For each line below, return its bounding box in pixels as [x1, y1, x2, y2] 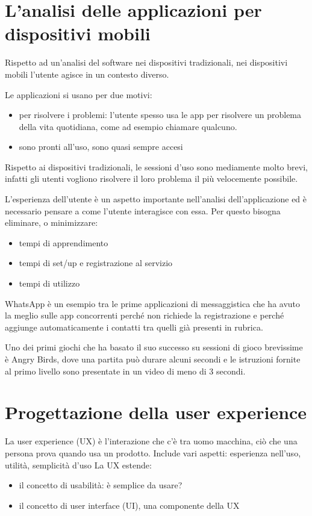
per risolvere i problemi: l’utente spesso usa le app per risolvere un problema [19, 108, 302, 121]
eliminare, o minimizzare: [5, 216, 98, 229]
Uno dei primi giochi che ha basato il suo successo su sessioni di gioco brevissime [5, 341, 303, 353]
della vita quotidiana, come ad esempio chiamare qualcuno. [19, 120, 237, 132]
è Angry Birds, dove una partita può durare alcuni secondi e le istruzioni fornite [5, 353, 301, 365]
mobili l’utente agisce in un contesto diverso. [5, 67, 169, 80]
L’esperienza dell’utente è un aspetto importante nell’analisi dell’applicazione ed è [5, 193, 307, 205]
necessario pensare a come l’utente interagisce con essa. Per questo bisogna [5, 204, 281, 217]
